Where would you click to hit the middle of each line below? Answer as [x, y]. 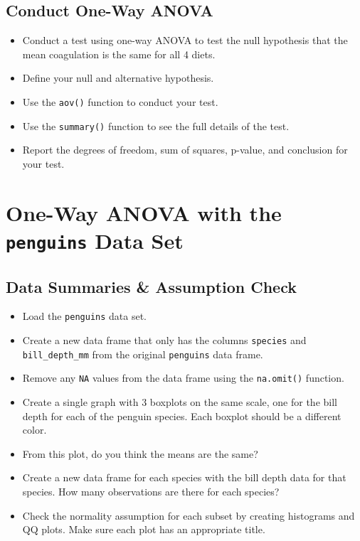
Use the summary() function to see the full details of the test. [156, 125]
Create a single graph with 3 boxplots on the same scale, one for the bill [180, 402]
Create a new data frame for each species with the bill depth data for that [184, 477]
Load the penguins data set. [85, 316]
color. [35, 430]
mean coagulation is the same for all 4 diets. [119, 54]
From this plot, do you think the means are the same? [140, 453]
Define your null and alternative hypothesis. [118, 78]
